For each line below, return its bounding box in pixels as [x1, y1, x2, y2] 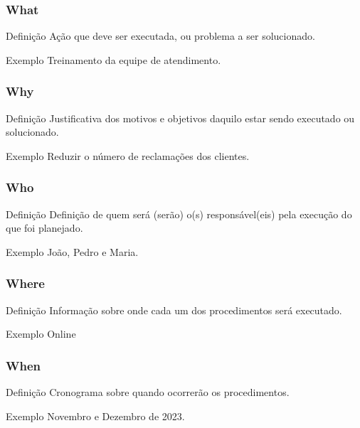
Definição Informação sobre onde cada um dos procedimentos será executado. [6, 302, 342, 317]
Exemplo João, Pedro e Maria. [6, 244, 139, 259]
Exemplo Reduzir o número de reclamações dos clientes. [6, 148, 250, 163]
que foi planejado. [6, 220, 83, 235]
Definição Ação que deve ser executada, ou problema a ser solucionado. [6, 28, 315, 43]
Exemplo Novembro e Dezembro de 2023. [6, 408, 185, 423]
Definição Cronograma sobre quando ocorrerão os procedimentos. [6, 385, 290, 400]
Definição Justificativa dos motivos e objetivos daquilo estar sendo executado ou [6, 110, 355, 125]
